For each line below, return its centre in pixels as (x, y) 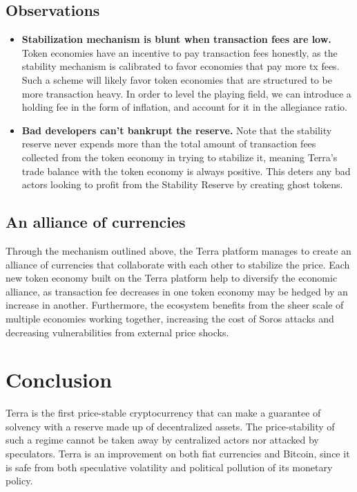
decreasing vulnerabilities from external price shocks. (117, 332)
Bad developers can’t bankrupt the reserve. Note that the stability (177, 130)
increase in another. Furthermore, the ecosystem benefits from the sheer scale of (175, 305)
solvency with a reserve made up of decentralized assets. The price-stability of (170, 426)
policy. (19, 481)
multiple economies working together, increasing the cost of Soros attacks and (170, 318)
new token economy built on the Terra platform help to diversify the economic (172, 278)
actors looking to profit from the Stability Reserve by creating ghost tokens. (182, 184)
